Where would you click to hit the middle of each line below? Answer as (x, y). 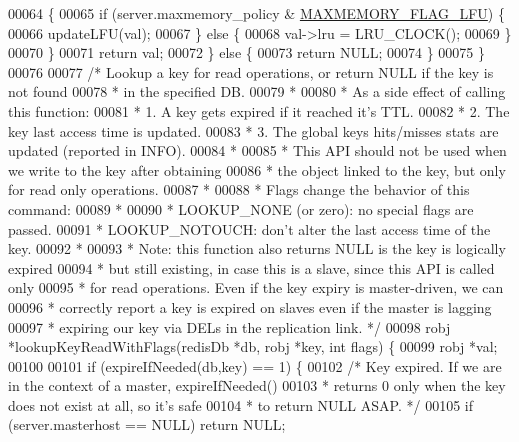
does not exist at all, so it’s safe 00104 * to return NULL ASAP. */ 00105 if (240, 404)
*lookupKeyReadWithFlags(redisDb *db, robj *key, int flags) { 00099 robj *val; (253, 346)
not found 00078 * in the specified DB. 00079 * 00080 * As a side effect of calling (257, 91)
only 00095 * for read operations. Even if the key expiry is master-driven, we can (256, 287)
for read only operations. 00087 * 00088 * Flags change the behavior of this (239, 189)
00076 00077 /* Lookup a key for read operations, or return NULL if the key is (251, 71)
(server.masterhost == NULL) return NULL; (147, 424)
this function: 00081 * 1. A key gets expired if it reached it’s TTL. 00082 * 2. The (259, 110)
